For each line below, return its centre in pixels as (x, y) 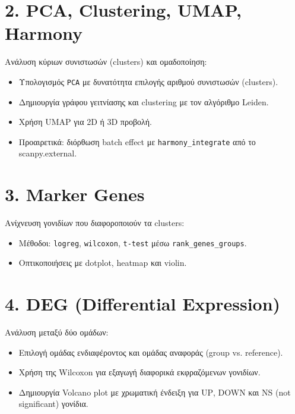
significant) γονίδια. (53, 404)
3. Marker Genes (75, 194)
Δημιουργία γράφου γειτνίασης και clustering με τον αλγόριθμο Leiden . (144, 101)
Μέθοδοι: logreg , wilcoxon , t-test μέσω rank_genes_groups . (133, 242)
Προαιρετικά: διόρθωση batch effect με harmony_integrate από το (137, 141)
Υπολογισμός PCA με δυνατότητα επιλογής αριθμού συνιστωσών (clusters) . (148, 81)
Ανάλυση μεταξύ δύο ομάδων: (57, 332)
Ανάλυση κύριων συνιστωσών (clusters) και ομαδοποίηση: (106, 62)
